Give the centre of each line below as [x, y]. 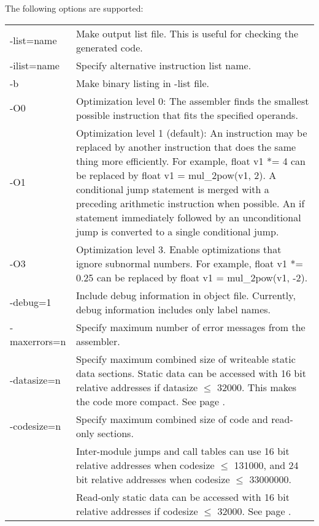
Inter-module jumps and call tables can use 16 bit [183, 451]
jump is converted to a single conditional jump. [177, 231]
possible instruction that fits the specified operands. [187, 115]
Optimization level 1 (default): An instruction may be [191, 132]
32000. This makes [257, 387]
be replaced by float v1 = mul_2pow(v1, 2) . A [176, 175]
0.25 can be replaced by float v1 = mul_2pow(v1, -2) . [192, 277]
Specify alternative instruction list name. [163, 65]
